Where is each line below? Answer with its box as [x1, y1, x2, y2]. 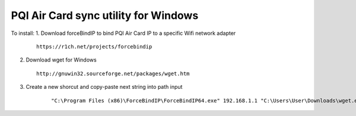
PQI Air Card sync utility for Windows [11, 9, 199, 22]
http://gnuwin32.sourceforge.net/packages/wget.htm [36, 70, 190, 77]
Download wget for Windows [26, 56, 97, 63]
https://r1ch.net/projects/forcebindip [36, 43, 152, 50]
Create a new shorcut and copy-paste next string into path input [26, 83, 183, 91]
